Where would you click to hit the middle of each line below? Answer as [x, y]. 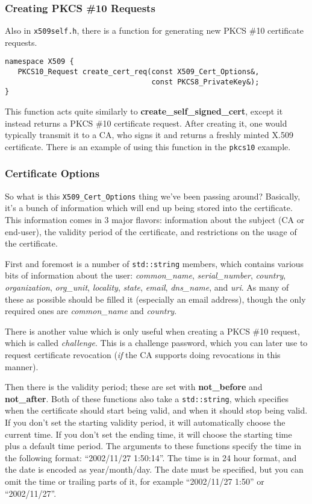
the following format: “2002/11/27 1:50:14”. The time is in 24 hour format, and [151, 457]
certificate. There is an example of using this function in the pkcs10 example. [148, 146]
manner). [22, 366]
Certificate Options [52, 173]
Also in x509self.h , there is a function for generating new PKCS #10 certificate [154, 30]
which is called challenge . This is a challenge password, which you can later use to [156, 343]
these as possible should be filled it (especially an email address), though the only [155, 299]
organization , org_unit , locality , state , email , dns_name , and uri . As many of [147, 287]
